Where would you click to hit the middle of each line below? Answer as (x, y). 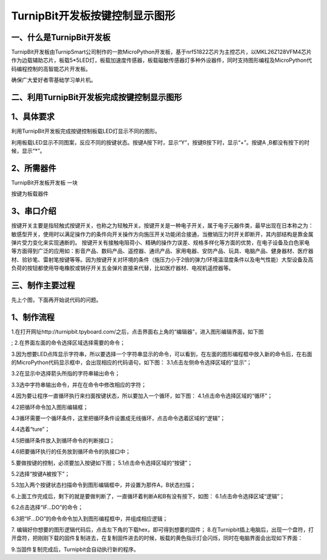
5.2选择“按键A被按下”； (41, 474)
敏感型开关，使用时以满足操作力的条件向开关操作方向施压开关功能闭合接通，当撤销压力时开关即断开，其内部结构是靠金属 (162, 234)
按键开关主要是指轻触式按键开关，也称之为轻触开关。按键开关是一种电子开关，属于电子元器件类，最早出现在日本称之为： (162, 226)
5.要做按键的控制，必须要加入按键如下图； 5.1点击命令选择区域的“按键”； (102, 463)
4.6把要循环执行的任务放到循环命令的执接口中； (71, 451)
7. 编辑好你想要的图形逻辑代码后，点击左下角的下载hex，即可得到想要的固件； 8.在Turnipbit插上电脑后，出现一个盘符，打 (163, 529)
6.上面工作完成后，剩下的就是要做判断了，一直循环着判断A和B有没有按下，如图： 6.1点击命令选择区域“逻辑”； (148, 496)
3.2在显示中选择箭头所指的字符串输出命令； (66, 374)
